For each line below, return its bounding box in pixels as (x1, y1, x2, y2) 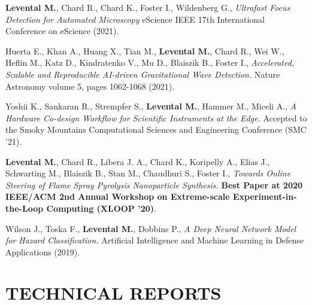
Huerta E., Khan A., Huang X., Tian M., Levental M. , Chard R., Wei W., (5, 44, 284, 57)
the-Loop (5, 202, 44, 214)
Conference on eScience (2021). (5, 25, 119, 37)
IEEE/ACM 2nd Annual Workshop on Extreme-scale (5, 190, 230, 203)
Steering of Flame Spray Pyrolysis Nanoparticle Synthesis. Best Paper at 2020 (5, 178, 303, 191)
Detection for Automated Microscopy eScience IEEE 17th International (5, 13, 265, 25)
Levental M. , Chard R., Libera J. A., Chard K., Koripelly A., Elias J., (5, 155, 270, 167)
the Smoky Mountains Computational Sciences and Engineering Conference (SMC (5, 123, 307, 136)
